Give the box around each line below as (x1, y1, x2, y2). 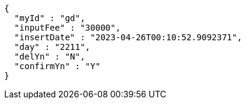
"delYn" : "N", (14, 52, 85, 61)
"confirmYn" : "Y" (14, 61, 101, 71)
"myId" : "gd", (14, 13, 85, 23)
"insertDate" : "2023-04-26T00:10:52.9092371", (14, 32, 243, 42)
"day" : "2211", (14, 42, 91, 52)
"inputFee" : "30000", (14, 23, 121, 32)
